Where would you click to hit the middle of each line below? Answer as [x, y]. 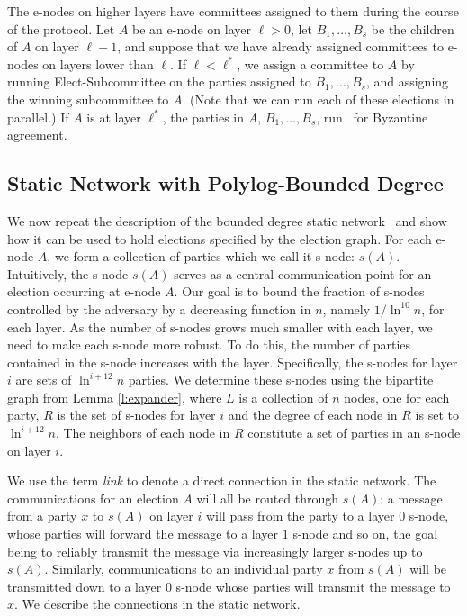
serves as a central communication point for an [303, 273]
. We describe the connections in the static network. [157, 604]
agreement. [37, 135]
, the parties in [203, 117]
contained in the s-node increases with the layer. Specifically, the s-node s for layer [233, 362]
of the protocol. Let [61, 28]
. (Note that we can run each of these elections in [318, 99]
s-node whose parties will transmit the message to [313, 586]
